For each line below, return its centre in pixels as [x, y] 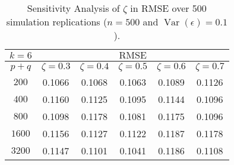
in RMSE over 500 [168, 8]
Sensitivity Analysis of [73, 8]
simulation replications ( [57, 22]
